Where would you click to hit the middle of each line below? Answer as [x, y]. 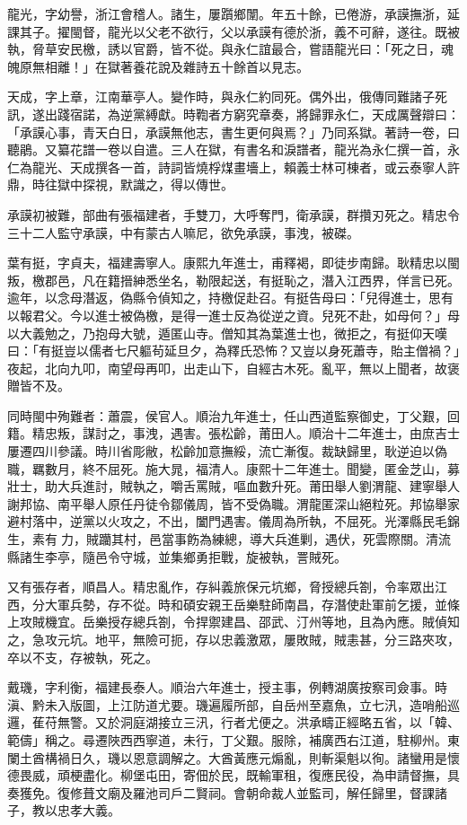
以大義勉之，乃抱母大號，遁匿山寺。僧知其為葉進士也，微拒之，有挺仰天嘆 [227, 333]
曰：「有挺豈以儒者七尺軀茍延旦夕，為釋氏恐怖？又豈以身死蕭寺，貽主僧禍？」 [233, 351]
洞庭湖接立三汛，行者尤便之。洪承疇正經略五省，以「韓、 [290, 722]
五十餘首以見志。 [258, 66]
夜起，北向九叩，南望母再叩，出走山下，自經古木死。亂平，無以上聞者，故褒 [233, 368]
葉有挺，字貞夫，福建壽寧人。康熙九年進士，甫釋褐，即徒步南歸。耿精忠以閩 [233, 263]
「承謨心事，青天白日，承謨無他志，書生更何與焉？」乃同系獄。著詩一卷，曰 [233, 132]
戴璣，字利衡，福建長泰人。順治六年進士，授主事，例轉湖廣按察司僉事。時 [227, 687]
